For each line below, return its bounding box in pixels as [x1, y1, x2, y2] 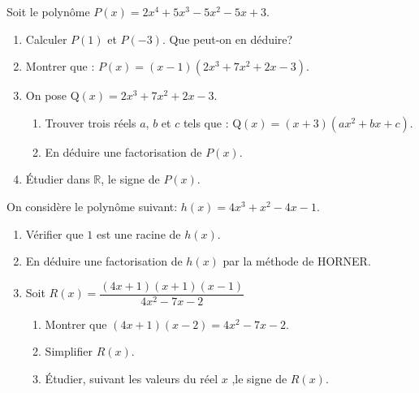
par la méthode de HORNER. [222, 253, 371, 270]
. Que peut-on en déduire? [162, 30, 293, 47]
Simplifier [45, 343, 93, 360]
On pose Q [25, 87, 80, 104]
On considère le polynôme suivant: [6, 197, 178, 214]
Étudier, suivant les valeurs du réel [45, 370, 218, 387]
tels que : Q [183, 114, 242, 131]
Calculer [25, 30, 67, 47]
